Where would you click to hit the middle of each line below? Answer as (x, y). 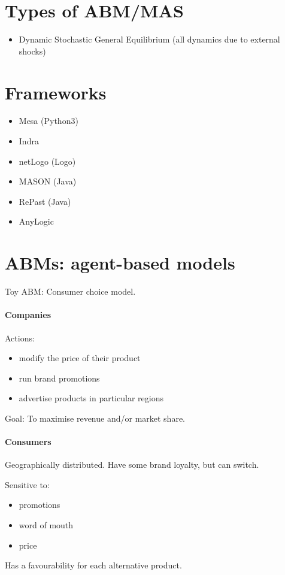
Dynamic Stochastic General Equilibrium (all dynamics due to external (149, 39)
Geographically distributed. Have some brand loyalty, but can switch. (132, 464)
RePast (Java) (45, 201)
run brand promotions (59, 378)
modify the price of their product (80, 358)
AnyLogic (36, 221)
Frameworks (56, 92)
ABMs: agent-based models (120, 263)
